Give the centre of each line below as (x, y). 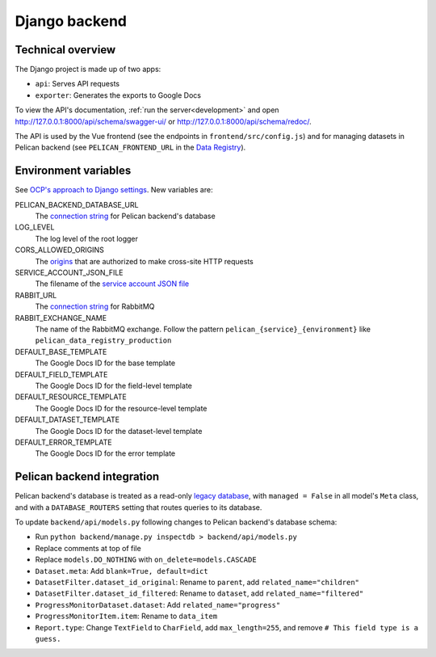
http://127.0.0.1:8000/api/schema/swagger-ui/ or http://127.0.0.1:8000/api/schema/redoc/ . (163, 121)
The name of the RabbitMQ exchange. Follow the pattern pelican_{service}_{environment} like (203, 329)
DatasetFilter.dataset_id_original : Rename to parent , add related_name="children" (197, 582)
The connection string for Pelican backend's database (125, 216)
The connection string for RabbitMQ (95, 306)
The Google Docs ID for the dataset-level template (119, 431)
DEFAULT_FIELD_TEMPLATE (61, 374)
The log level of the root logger (87, 238)
